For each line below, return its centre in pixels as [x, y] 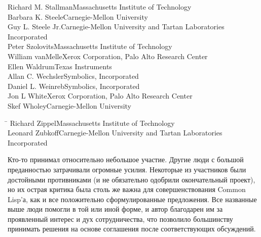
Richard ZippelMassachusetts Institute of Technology [92, 123]
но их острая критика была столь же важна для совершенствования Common [127, 189]
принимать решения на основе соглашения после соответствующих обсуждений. [132, 229]
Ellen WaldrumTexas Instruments [60, 66]
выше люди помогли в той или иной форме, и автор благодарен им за [115, 209]
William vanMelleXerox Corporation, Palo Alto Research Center [108, 56]
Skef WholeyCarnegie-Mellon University [70, 105]
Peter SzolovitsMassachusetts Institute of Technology [90, 46]
